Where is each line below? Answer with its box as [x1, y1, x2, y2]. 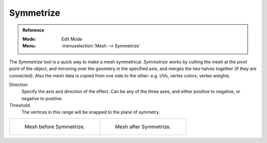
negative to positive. [21, 95, 63, 101]
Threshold [9, 103, 30, 108]
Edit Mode [61, 36, 83, 42]
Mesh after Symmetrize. [115, 123, 171, 130]
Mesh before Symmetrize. [24, 123, 85, 130]
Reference [22, 27, 44, 33]
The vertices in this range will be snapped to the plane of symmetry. [21, 109, 160, 115]
